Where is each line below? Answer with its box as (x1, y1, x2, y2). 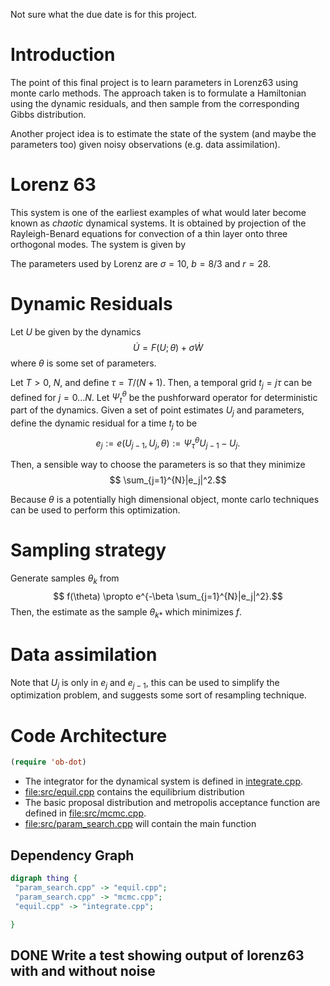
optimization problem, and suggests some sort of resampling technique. (10, 689, 307, 701)
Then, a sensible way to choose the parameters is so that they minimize (10, 459, 306, 471)
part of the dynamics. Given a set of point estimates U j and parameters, (10, 404, 305, 418)
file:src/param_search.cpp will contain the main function (24, 818, 257, 830)
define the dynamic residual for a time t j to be (10, 417, 198, 431)
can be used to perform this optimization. (10, 504, 181, 516)
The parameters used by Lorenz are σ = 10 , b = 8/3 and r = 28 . (10, 257, 272, 269)
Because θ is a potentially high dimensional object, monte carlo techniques (10, 494, 320, 506)
